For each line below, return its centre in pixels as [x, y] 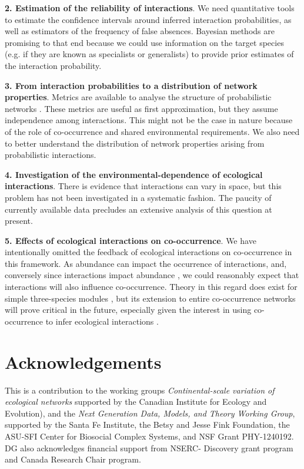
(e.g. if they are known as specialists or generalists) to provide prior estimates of [149, 54]
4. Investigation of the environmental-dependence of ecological [134, 174]
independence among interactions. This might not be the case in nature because [149, 120]
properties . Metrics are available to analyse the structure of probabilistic [138, 97]
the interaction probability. [53, 65]
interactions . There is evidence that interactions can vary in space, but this [143, 186]
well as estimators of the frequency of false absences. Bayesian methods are [140, 31]
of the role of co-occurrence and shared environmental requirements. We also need [152, 131]
